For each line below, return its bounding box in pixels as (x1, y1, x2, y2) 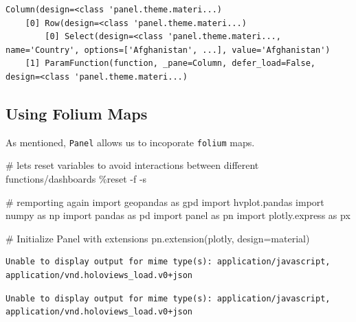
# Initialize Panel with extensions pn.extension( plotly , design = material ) (5, 231, 310, 245)
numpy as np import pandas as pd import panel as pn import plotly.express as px (5, 208, 351, 222)
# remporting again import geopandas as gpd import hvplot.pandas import (5, 194, 324, 209)
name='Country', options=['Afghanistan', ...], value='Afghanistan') (5, 45, 331, 55)
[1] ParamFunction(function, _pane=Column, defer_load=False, (25, 58, 316, 69)
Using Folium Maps (5, 102, 148, 124)
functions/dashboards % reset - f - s (5, 172, 147, 186)
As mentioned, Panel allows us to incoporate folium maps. (5, 135, 255, 149)
